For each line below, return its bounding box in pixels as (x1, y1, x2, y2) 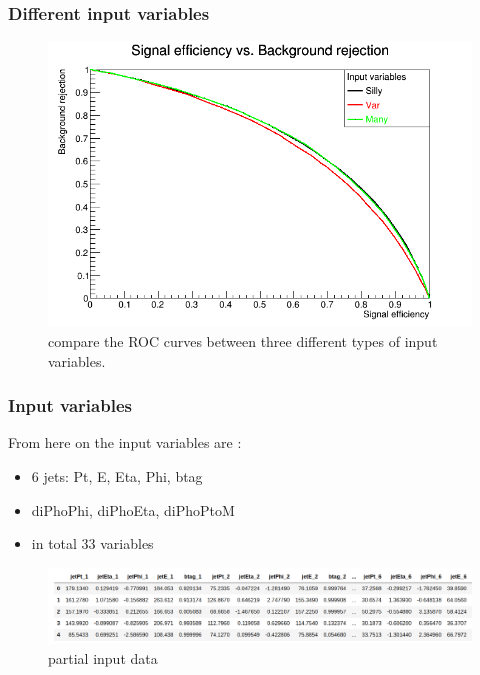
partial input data (48, 647, 158, 668)
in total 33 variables (31, 533, 154, 554)
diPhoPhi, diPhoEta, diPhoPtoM (31, 499, 235, 520)
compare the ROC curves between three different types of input (48, 330, 438, 351)
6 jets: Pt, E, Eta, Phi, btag (31, 465, 203, 486)
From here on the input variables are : (8, 432, 242, 453)
